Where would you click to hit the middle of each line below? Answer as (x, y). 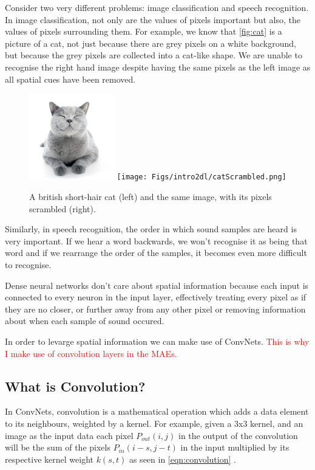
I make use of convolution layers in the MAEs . (91, 353)
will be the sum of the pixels (58, 447)
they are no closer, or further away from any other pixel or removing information (155, 309)
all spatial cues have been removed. (70, 79)
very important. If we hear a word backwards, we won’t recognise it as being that (156, 240)
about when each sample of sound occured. (85, 321)
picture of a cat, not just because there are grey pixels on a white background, (151, 43)
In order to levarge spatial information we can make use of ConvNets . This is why (157, 341)
